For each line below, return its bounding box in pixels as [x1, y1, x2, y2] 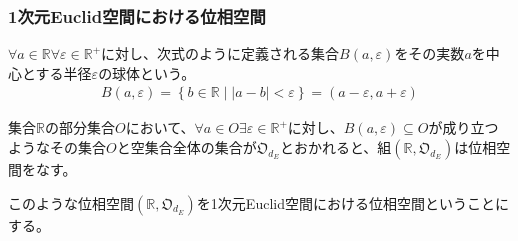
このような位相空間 [8, 192, 134, 213]
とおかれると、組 [279, 137, 392, 158]
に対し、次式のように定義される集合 [101, 43, 340, 64]
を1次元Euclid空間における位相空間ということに [196, 192, 509, 213]
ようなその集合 [8, 137, 106, 158]
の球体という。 [98, 62, 196, 83]
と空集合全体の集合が [116, 137, 257, 158]
